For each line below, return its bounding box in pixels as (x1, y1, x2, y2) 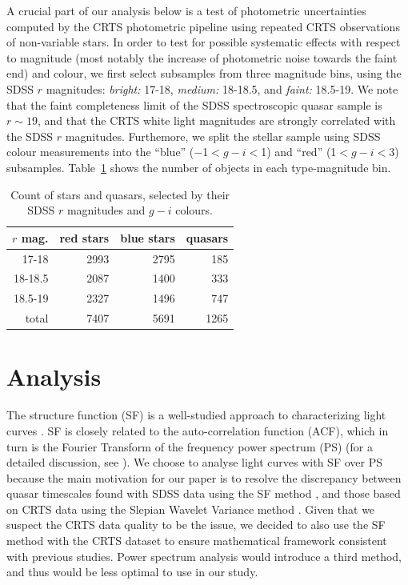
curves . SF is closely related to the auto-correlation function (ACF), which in (6, 422, 389, 439)
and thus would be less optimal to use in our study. (6, 563, 258, 580)
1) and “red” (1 (261, 143, 337, 160)
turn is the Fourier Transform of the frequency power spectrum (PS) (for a (6, 438, 373, 455)
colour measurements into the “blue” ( (6, 143, 194, 160)
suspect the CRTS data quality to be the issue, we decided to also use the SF (6, 516, 386, 533)
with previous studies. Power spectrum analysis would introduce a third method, (6, 547, 402, 564)
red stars (59, 229, 110, 246)
